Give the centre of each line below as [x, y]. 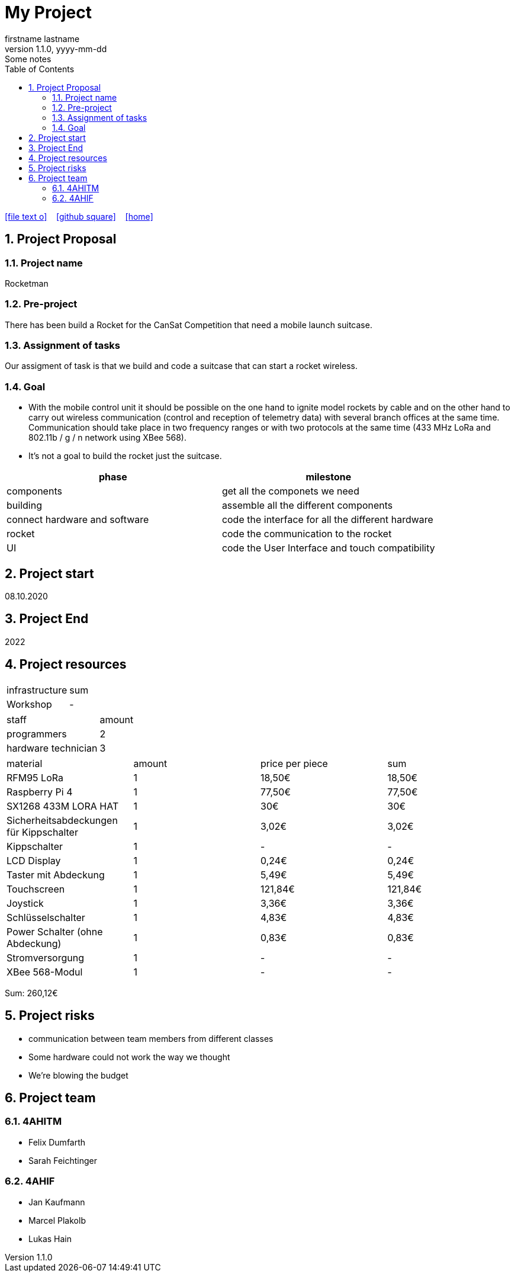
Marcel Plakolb [57, 1220]
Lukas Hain [50, 1239]
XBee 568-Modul [45, 972]
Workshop [29, 704]
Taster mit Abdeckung [56, 875]
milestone [329, 477]
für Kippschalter [42, 832]
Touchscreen [36, 889]
